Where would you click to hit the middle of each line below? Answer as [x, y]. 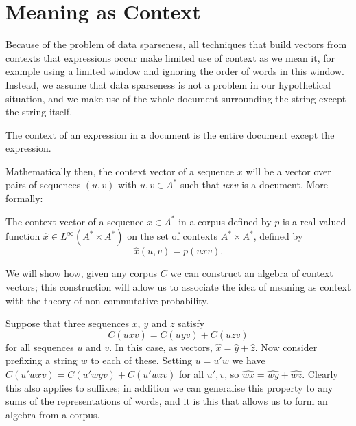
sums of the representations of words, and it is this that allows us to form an [167, 401]
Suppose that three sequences [67, 323]
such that [200, 184]
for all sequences [40, 347]
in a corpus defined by [225, 221]
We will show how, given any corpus [82, 273]
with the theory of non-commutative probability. [107, 300]
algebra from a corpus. [53, 414]
